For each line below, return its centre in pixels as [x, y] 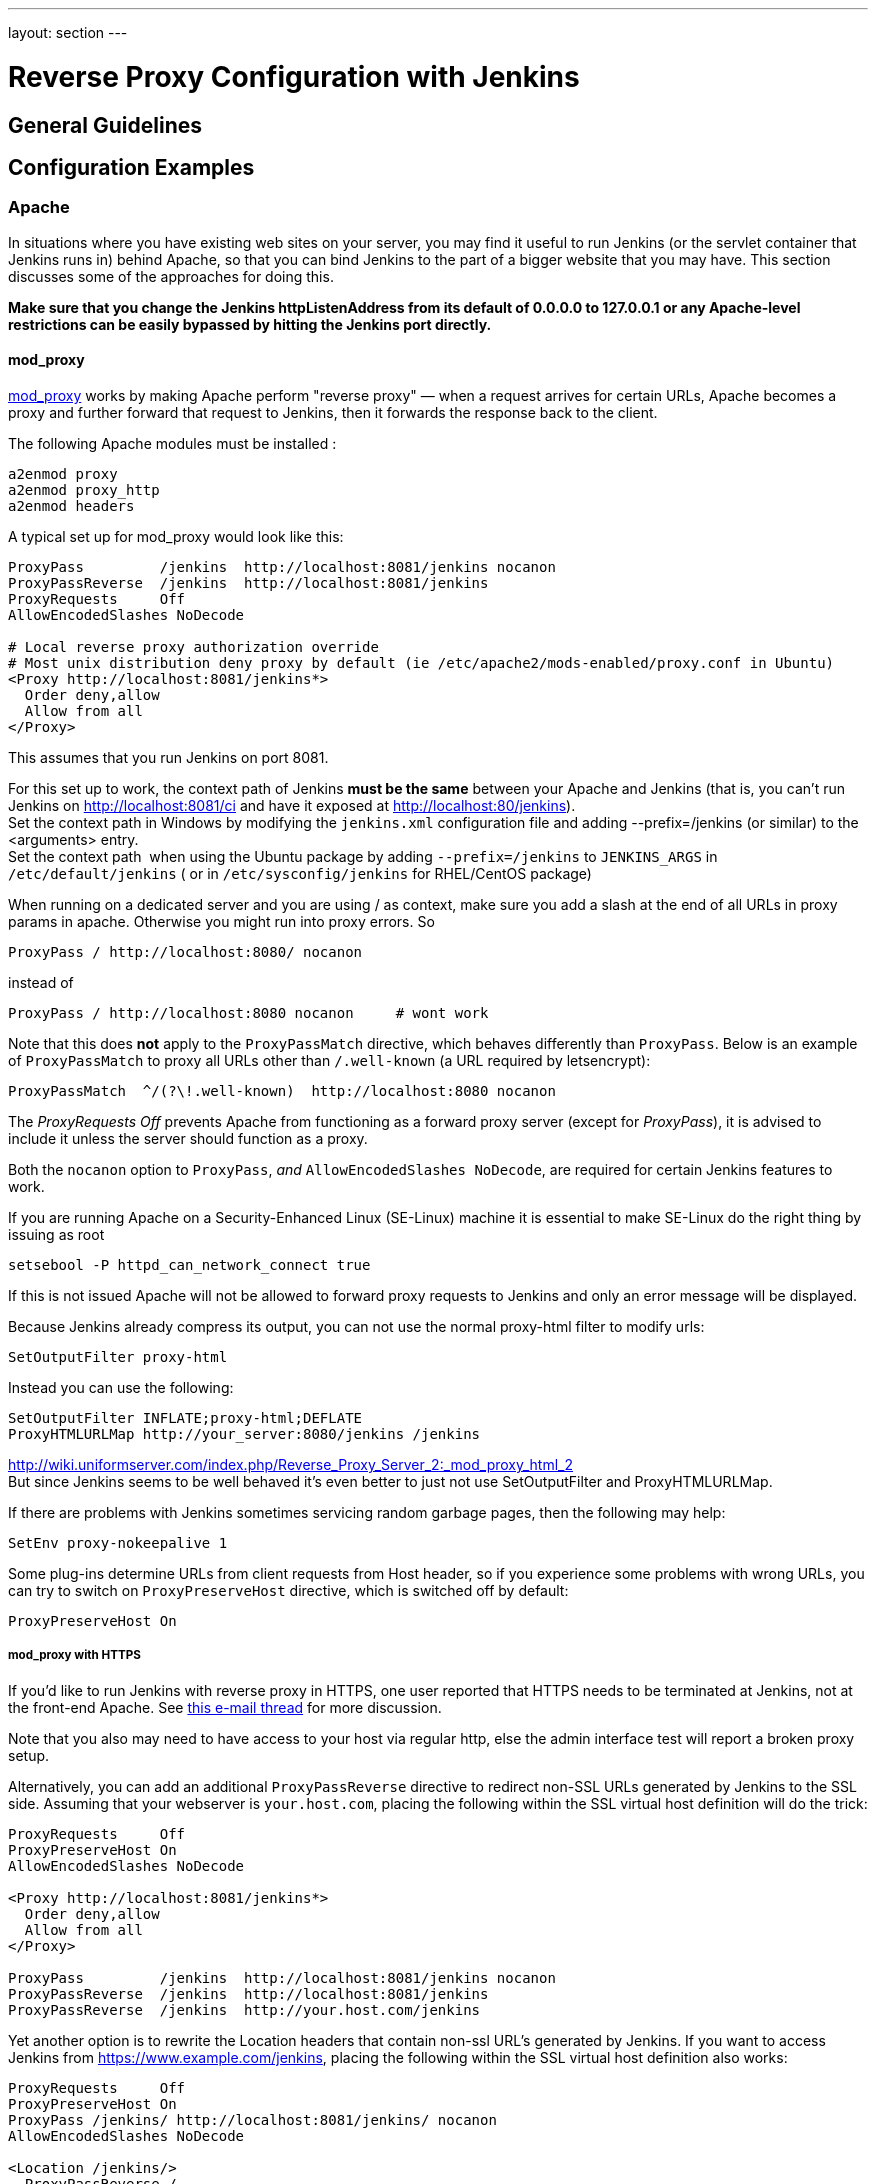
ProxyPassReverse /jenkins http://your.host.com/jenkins [244, 2009]
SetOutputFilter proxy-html [118, 1356]
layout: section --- [68, 32]
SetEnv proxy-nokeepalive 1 [118, 1542]
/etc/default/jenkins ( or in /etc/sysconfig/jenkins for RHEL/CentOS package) [300, 873]
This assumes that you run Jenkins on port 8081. [168, 757]
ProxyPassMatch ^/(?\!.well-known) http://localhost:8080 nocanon [282, 1090]
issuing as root [56, 1234]
